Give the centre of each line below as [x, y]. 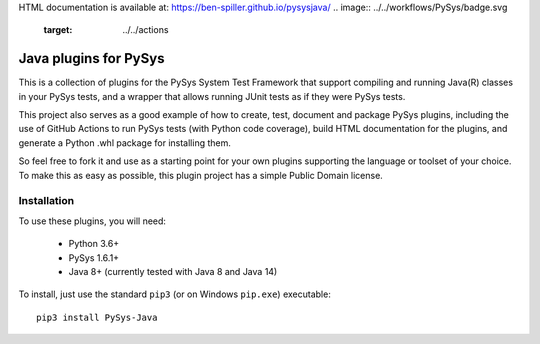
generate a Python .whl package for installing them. [125, 142]
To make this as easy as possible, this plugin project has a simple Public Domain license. [201, 175]
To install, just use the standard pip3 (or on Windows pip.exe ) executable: [175, 294]
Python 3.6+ [94, 244]
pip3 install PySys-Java [97, 317]
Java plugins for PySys [91, 58]
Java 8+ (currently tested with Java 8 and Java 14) [173, 271]
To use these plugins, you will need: [92, 221]
